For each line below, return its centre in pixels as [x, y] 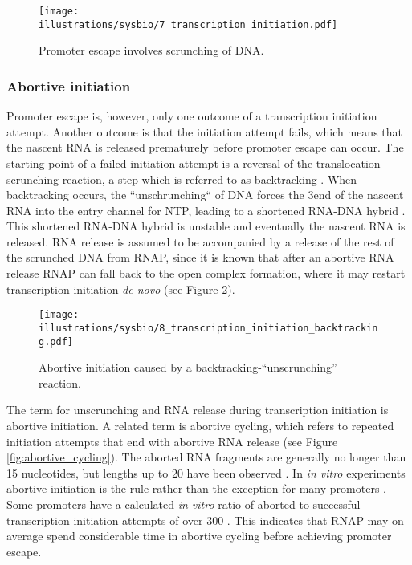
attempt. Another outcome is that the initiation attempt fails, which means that [204, 131]
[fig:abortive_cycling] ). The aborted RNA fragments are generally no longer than [206, 457]
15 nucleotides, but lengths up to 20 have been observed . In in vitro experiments [206, 472]
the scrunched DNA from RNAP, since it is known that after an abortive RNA [200, 257]
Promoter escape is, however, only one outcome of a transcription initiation [192, 116]
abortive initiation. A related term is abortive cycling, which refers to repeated [200, 425]
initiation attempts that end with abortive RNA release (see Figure [172, 441]
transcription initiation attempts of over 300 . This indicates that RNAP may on [205, 520]
